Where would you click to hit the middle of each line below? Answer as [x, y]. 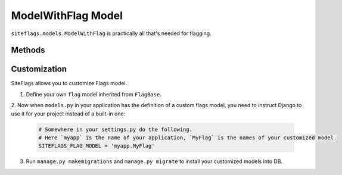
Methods [28, 50]
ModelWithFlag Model [67, 15]
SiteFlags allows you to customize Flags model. [69, 83]
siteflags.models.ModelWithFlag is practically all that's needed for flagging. [111, 33]
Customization [39, 69]
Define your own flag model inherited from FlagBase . [94, 94]
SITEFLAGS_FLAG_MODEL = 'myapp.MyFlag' [97, 146]
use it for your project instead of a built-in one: [68, 114]
